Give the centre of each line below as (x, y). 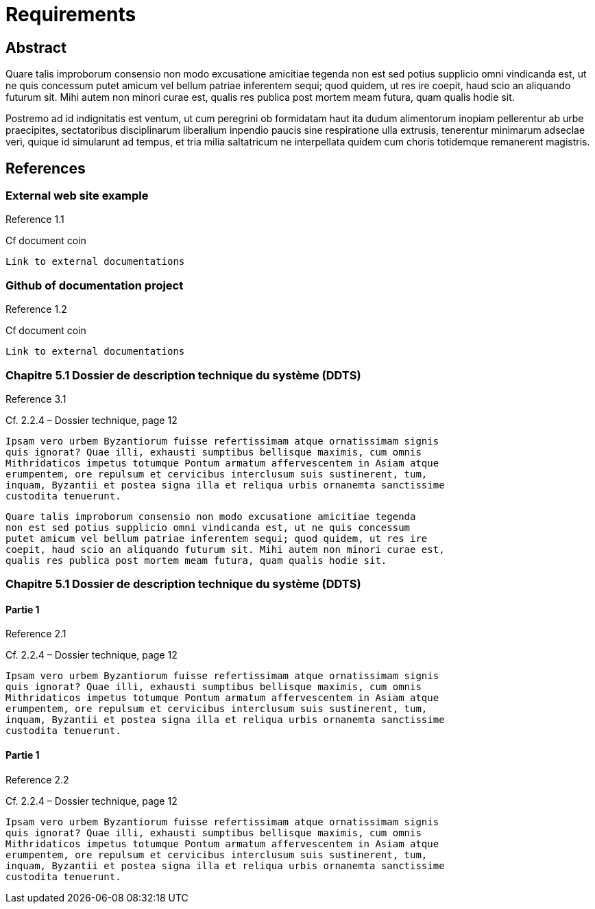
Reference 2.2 (37, 779)
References (46, 168)
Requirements (71, 14)
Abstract (36, 47)
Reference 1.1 (35, 220)
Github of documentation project (95, 285)
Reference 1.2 (36, 309)
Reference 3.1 (36, 399)
